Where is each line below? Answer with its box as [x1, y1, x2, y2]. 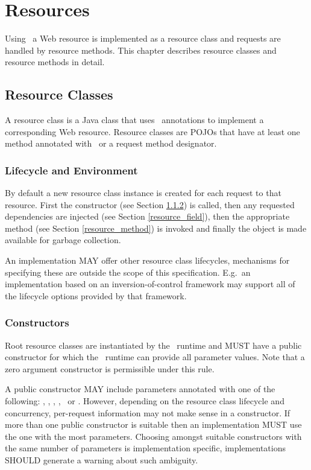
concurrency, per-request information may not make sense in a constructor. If [5, 406, 291, 419]
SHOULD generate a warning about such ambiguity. [5, 454, 198, 466]
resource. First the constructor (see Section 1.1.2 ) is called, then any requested [5, 198, 295, 211]
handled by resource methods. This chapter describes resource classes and [5, 43, 277, 56]
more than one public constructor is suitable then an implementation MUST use [5, 418, 302, 431]
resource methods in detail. [5, 56, 105, 68]
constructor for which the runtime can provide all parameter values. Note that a [5, 351, 305, 363]
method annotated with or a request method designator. [5, 137, 217, 150]
